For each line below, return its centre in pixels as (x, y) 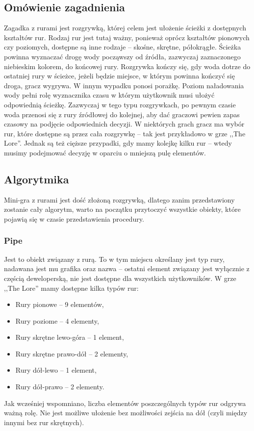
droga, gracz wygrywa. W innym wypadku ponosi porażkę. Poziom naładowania (124, 85)
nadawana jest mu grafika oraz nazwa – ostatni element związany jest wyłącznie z (127, 268)
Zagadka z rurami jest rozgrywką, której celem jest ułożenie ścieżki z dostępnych (125, 28)
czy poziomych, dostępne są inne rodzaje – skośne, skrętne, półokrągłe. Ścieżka (123, 47)
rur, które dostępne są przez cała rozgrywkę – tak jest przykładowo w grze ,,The (125, 133)
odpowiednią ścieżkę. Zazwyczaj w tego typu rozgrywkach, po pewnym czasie (120, 104)
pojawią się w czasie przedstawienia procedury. (74, 218)
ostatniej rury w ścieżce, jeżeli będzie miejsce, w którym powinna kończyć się (119, 76)
